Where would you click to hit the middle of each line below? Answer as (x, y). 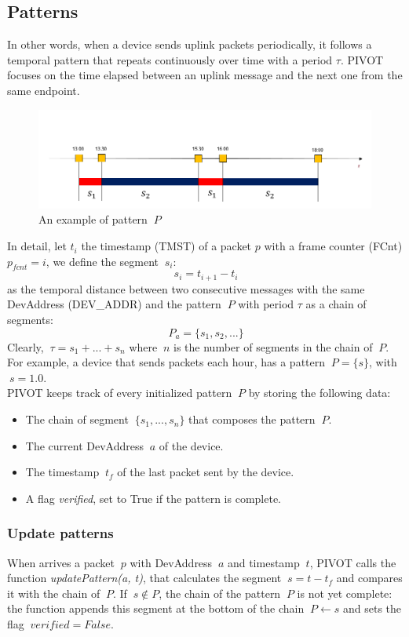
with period (266, 304)
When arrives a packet (61, 562)
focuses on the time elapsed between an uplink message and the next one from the (205, 75)
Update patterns (60, 533)
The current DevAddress (84, 445)
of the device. (191, 445)
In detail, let (37, 246)
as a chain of (336, 304)
